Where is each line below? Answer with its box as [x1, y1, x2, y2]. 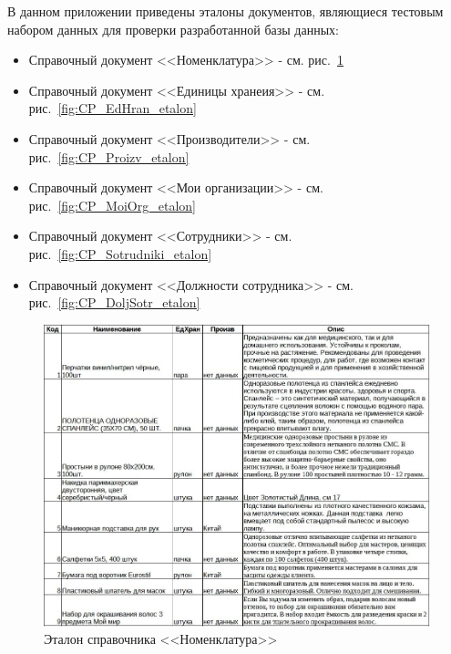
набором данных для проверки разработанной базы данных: [7, 19, 339, 38]
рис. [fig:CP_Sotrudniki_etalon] [28, 244, 212, 263]
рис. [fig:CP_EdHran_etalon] [28, 99, 197, 118]
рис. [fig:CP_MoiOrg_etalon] [28, 195, 196, 214]
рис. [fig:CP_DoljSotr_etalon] [28, 293, 200, 312]
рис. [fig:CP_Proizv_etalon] [28, 147, 190, 166]
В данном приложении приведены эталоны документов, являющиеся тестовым [7, 2, 444, 20]
